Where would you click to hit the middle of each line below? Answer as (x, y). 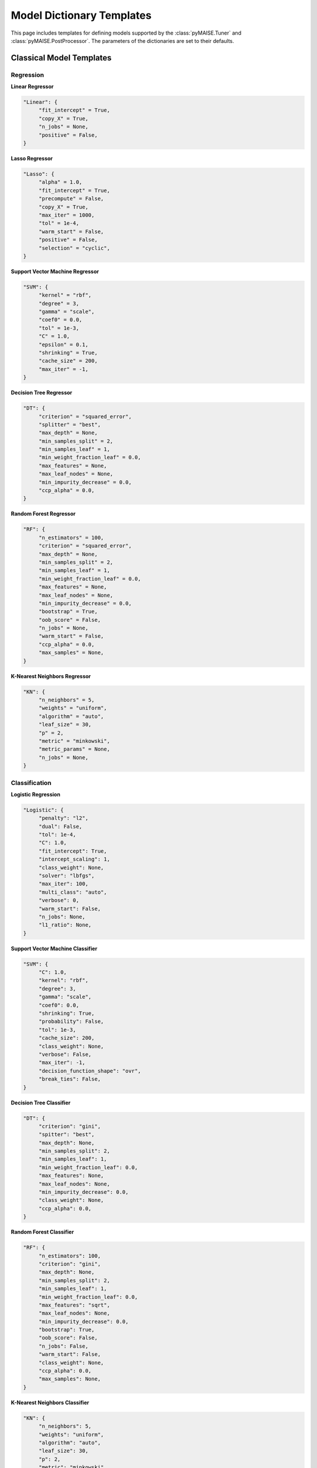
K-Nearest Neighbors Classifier (50, 1402)
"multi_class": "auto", (73, 892)
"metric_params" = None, (74, 749)
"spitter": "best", (67, 1134)
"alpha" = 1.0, (60, 182)
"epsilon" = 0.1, (63, 344)
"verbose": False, (65, 1054)
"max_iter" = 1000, (67, 215)
